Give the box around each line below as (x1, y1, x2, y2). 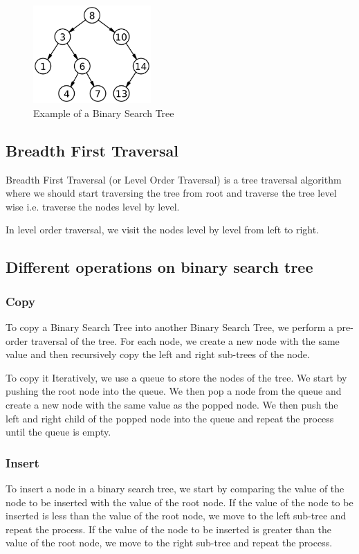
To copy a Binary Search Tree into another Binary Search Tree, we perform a (6, 320, 333, 334)
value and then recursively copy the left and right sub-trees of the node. (6, 347, 310, 361)
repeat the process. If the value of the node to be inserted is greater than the (6, 521, 332, 536)
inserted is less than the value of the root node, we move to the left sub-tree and (6, 508, 347, 523)
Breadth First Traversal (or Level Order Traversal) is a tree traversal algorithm (6, 172, 342, 186)
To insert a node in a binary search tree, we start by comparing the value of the (6, 481, 344, 495)
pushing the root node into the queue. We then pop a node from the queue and (6, 384, 342, 398)
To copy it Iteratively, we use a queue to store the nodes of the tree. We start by (6, 370, 347, 384)
